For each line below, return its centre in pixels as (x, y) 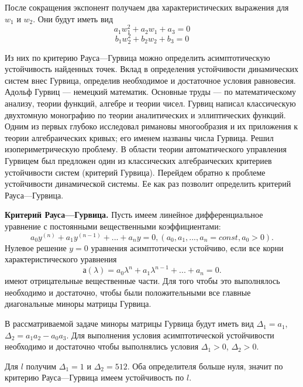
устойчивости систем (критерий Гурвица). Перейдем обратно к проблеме (135, 172)
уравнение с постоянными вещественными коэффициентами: (113, 226)
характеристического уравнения (61, 259)
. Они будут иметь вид (73, 18)
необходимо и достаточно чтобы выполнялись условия (102, 346)
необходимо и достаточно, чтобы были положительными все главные (128, 292)
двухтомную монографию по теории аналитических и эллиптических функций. (145, 114)
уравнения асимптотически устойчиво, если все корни (187, 247)
